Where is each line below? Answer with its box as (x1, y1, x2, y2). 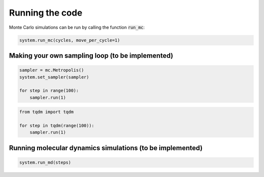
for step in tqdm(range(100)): (19, 123, 95, 129)
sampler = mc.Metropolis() (19, 67, 84, 73)
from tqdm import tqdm (19, 109, 74, 115)
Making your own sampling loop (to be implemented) (9, 51, 174, 59)
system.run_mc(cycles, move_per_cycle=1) (19, 37, 120, 43)
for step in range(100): (19, 88, 79, 94)
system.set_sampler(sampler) (19, 74, 89, 80)
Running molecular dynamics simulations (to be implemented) (9, 144, 203, 152)
